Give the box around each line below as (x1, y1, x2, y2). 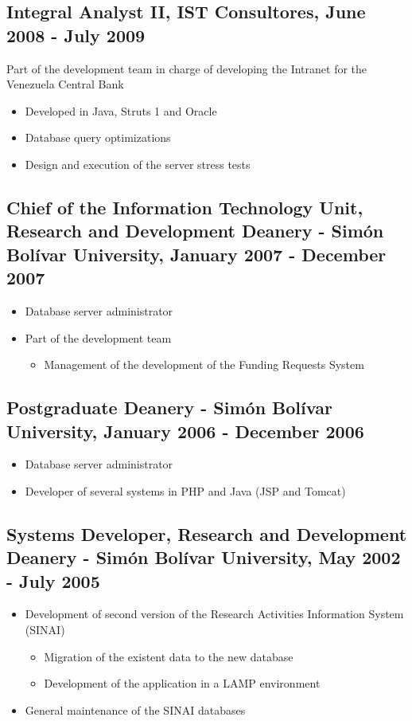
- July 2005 (6, 568, 100, 593)
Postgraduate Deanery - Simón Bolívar (6, 395, 332, 420)
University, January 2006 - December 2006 (6, 418, 364, 443)
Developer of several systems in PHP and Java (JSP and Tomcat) (25, 482, 346, 499)
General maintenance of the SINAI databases (25, 701, 246, 718)
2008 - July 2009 (6, 22, 146, 47)
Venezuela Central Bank (6, 76, 124, 92)
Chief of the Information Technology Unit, (6, 194, 363, 219)
